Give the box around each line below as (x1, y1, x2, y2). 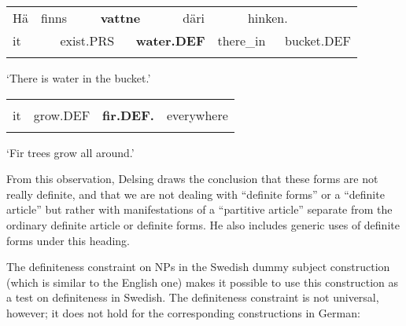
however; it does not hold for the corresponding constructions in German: (6, 304, 360, 321)
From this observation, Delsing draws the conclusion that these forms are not (6, 170, 378, 187)
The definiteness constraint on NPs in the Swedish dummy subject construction (6, 258, 390, 275)
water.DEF (135, 31, 205, 49)
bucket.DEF (285, 31, 351, 49)
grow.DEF (33, 105, 90, 124)
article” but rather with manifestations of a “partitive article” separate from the (6, 201, 393, 218)
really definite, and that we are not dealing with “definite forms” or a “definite (6, 185, 385, 202)
